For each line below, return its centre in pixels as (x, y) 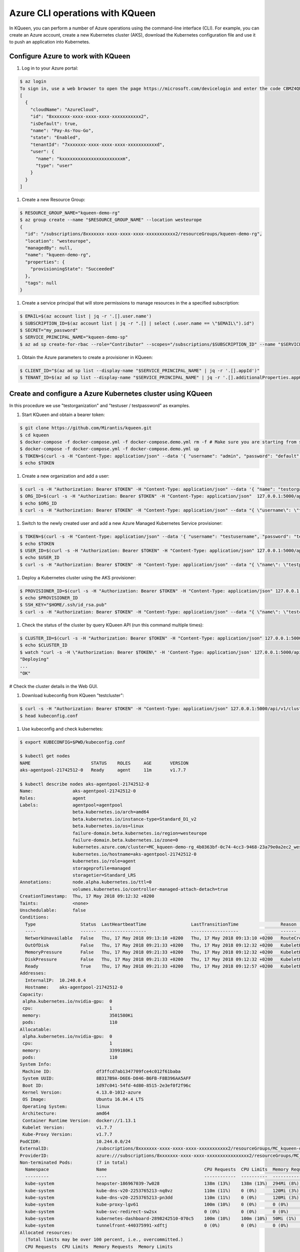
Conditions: (34, 917)
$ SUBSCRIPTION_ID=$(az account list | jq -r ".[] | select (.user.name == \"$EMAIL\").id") (137, 323)
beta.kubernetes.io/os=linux (108, 826)
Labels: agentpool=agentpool (71, 805)
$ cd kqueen (34, 435)
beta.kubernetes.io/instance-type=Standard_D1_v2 (135, 819)
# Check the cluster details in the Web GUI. (54, 686)
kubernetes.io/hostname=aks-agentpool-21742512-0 (135, 854)
